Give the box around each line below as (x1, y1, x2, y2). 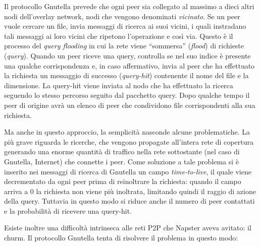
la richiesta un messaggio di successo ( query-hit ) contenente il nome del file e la (4, 70, 249, 81)
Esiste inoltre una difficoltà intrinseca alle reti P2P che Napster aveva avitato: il (4, 222, 251, 233)
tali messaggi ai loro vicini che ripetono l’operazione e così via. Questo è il (4, 30, 233, 41)
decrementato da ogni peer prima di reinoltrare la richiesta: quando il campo (4, 176, 241, 187)
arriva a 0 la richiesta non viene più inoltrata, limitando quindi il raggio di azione (4, 186, 256, 196)
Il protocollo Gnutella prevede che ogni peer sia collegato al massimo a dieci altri (4, 1, 254, 11)
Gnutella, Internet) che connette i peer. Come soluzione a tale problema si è (4, 156, 239, 166)
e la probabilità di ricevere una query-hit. (4, 205, 132, 216)
